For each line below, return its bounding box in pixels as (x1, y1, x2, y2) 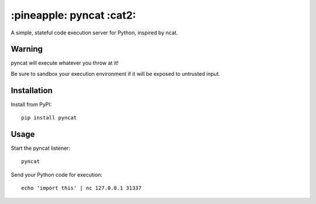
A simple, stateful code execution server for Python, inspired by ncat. (11, 29, 178, 36)
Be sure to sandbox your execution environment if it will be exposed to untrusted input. (11, 70, 221, 77)
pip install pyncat (21, 114, 77, 121)
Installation (11, 85, 53, 96)
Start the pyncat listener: (11, 145, 70, 152)
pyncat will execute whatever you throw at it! (11, 59, 119, 66)
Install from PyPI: (11, 101, 52, 108)
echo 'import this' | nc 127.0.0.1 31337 (21, 185, 142, 192)
